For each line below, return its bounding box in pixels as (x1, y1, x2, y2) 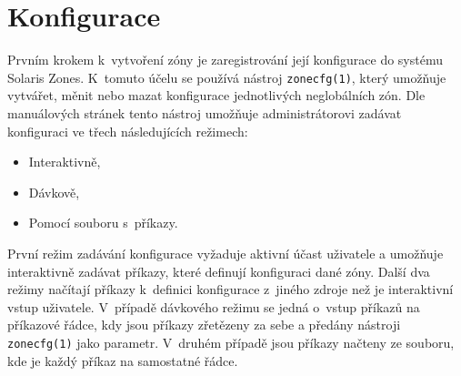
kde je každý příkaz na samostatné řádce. (7, 351, 238, 370)
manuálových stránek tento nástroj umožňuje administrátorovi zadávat (7, 103, 402, 122)
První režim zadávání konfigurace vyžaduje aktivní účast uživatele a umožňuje (7, 243, 444, 262)
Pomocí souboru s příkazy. (28, 213, 178, 232)
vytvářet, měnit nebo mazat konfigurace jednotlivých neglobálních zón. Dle (7, 86, 426, 105)
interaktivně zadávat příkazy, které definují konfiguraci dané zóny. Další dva (7, 261, 430, 280)
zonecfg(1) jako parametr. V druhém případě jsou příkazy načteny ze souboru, (7, 332, 455, 351)
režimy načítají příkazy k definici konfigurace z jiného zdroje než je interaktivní (7, 279, 454, 299)
